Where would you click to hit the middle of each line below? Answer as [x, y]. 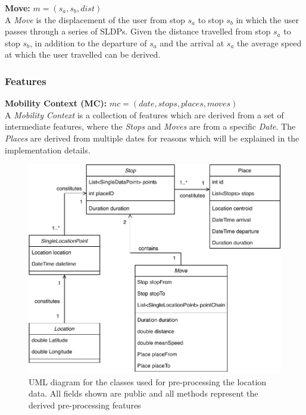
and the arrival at [192, 43]
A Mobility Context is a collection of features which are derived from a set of [144, 114]
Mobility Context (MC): [56, 103]
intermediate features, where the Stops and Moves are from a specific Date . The [150, 126]
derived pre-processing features [85, 405]
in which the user [267, 19]
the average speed [269, 43]
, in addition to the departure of [88, 43]
